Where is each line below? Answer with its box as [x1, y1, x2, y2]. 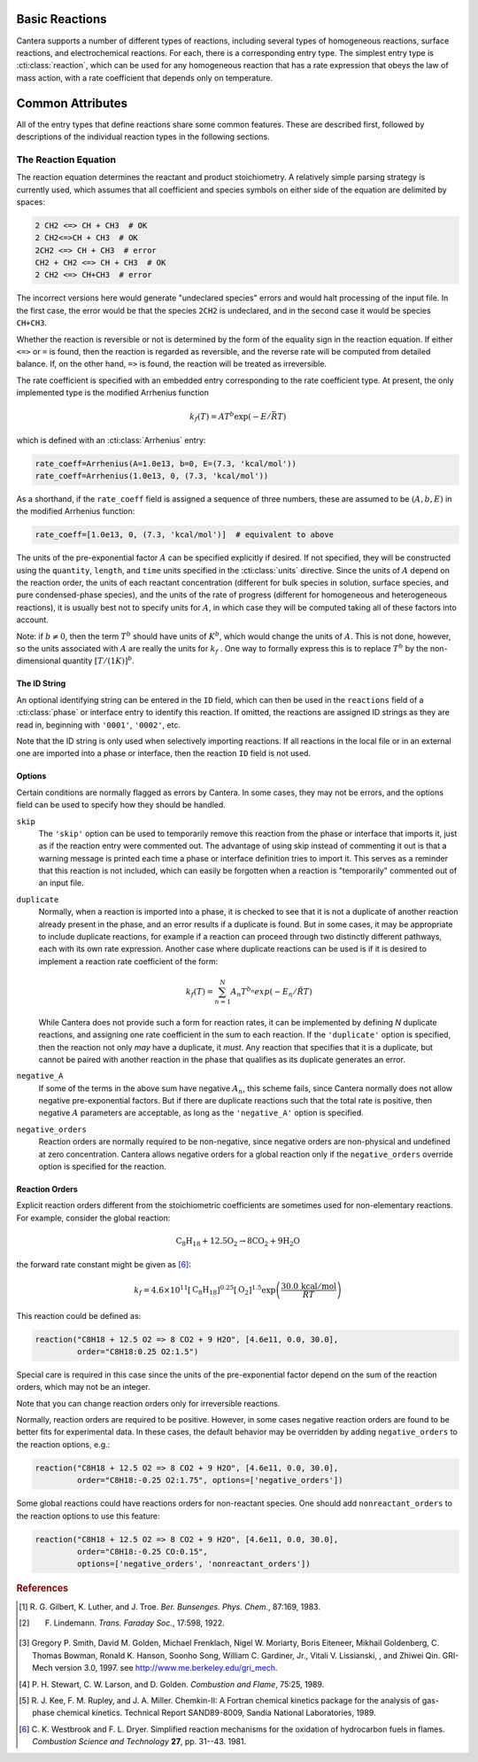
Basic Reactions [16, 12, 107, 27]
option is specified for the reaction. [38, 1161, 167, 1172]
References [16, 1582, 69, 1594]
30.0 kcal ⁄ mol [281, 1281, 336, 1291]
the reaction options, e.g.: [16, 1438, 111, 1449]
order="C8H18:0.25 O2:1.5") [76, 1346, 199, 1356]
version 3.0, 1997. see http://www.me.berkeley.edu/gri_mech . [54, 1663, 278, 1673]
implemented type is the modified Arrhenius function [16, 387, 210, 398]
